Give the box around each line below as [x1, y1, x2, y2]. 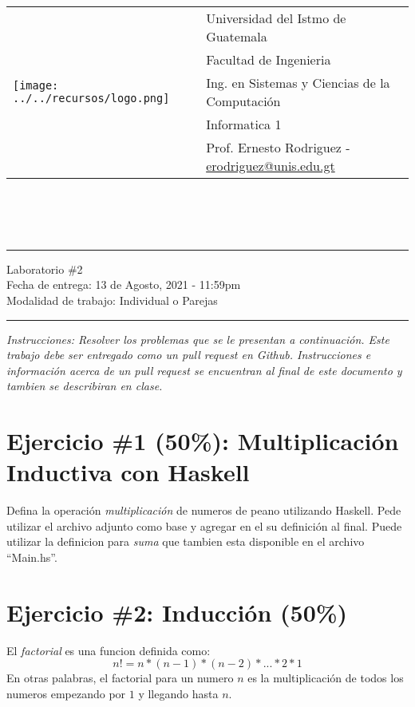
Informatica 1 [206, 115, 282, 133]
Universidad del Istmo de [206, 9, 346, 27]
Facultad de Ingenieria [206, 50, 331, 69]
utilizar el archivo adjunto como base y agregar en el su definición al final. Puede [6, 517, 402, 534]
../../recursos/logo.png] [13, 92, 170, 105]
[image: [13, 79, 59, 92]
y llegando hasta [138, 685, 219, 701]
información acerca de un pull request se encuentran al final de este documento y [6, 361, 402, 378]
